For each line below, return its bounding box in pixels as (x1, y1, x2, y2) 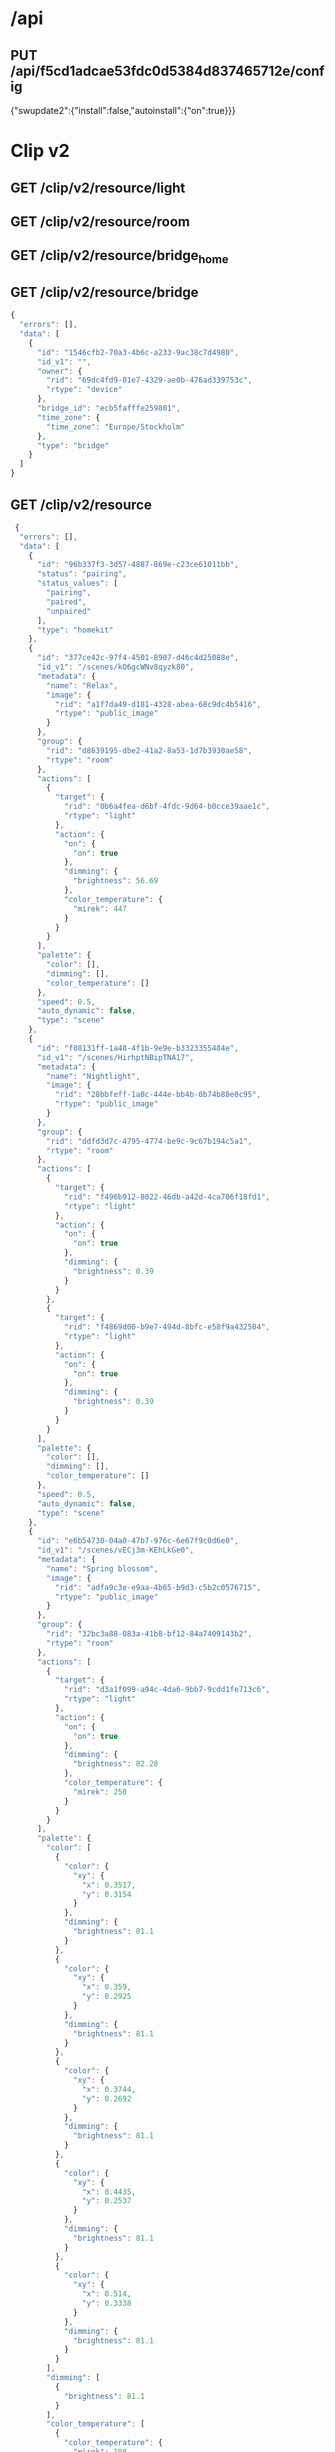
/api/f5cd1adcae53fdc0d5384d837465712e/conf (10, 62, 325, 79)
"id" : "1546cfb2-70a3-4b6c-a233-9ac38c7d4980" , (36, 347, 240, 357)
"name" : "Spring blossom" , (46, 1563, 159, 1574)
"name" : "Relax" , (46, 680, 118, 691)
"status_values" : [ (36, 578, 118, 589)
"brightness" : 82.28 (73, 1759, 159, 1769)
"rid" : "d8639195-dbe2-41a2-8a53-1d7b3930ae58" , (46, 745, 253, 756)
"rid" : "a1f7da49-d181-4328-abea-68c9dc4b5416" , (54, 699, 262, 709)
